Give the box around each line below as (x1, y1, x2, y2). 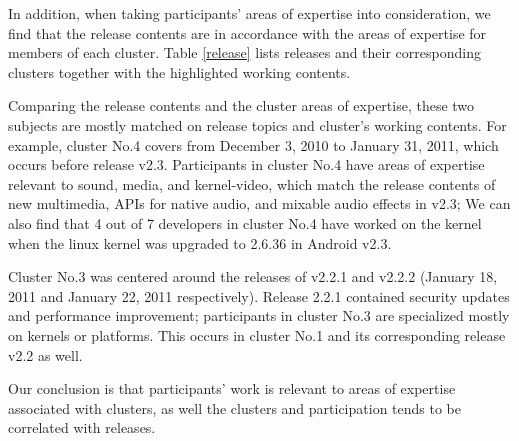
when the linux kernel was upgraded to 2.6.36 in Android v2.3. (8, 232, 392, 253)
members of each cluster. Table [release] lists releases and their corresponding (8, 42, 481, 63)
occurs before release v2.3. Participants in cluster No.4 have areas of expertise (8, 154, 485, 175)
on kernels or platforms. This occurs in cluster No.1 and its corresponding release (8, 324, 506, 345)
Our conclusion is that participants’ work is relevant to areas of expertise (8, 378, 456, 399)
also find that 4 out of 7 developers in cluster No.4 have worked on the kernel (8, 212, 482, 233)
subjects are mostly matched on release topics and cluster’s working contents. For (8, 114, 507, 135)
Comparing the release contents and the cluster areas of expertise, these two (8, 95, 475, 116)
